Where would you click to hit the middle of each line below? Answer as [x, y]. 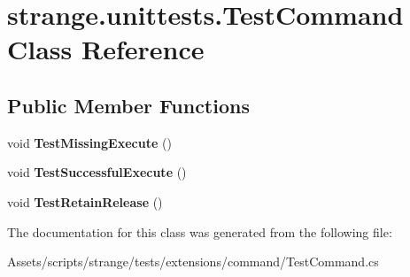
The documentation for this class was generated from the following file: [200, 231]
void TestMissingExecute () [89, 142]
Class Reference [106, 49]
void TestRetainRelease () [85, 201]
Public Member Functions [128, 105]
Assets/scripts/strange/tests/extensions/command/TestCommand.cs [193, 262]
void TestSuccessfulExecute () [97, 172]
